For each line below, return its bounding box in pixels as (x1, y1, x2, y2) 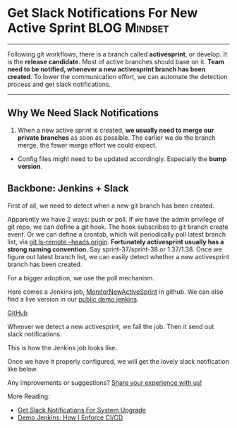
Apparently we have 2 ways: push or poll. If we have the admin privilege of (7, 215, 224, 223)
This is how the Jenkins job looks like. (7, 343, 118, 352)
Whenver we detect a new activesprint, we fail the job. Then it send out (7, 322, 214, 331)
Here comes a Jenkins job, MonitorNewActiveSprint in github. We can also (7, 287, 224, 296)
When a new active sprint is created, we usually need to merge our (17, 126, 214, 134)
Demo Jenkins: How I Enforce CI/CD (17, 413, 123, 422)
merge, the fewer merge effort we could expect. (17, 141, 157, 149)
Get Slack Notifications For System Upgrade (17, 405, 147, 414)
